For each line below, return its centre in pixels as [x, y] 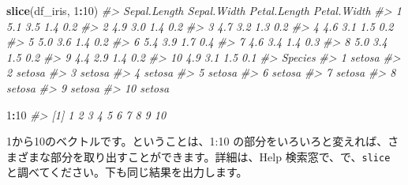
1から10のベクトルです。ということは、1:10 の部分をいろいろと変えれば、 [197, 141]
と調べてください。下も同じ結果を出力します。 [127, 172]
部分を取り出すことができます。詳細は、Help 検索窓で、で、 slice [220, 156]
